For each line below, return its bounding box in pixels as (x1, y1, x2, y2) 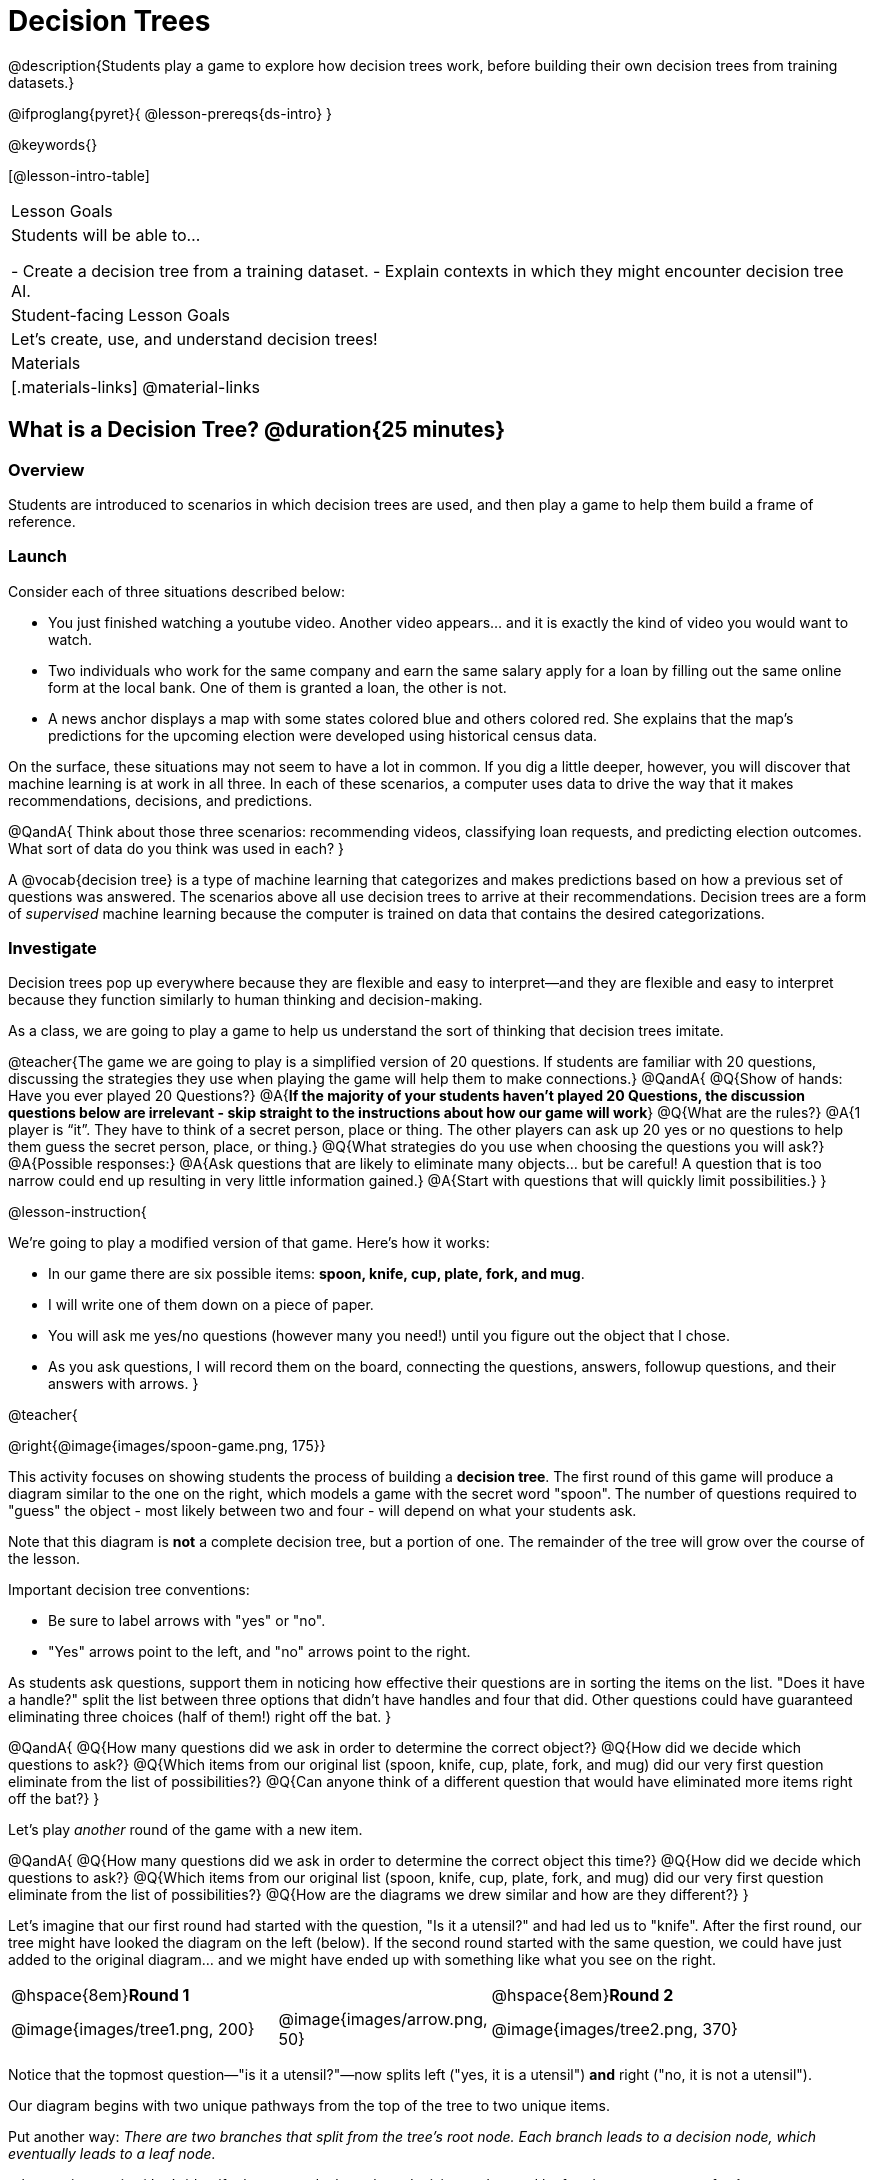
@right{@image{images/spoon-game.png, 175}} (8, 1437, 326, 1455)
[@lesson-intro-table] (8, 166, 150, 184)
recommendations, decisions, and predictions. (8, 791, 313, 809)
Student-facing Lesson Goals (11, 304, 231, 325)
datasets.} (8, 73, 75, 91)
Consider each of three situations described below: (8, 582, 346, 600)
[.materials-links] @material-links (11, 376, 260, 397)
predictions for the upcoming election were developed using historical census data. (48, 726, 598, 744)
